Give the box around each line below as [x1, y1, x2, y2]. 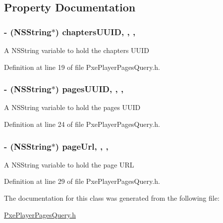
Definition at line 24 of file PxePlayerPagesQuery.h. [4, 119, 160, 129]
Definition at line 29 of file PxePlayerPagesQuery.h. [4, 176, 160, 186]
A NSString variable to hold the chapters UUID [4, 45, 149, 55]
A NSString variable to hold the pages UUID [4, 102, 141, 112]
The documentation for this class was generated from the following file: [4, 193, 220, 203]
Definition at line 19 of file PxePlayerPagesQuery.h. [4, 61, 160, 72]
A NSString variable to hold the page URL [4, 159, 134, 169]
